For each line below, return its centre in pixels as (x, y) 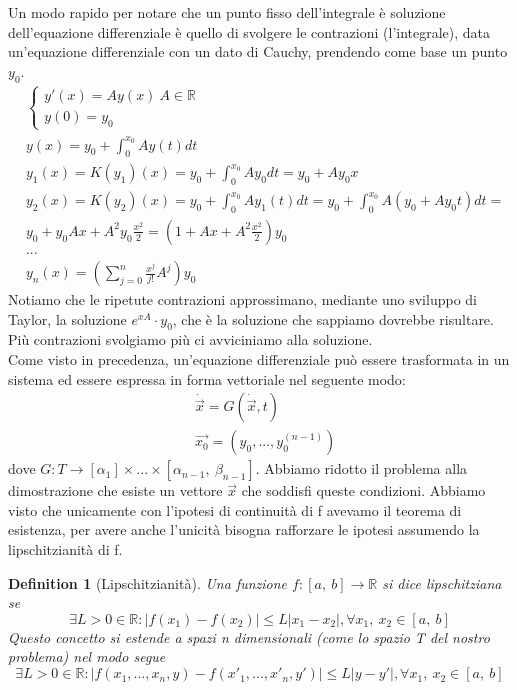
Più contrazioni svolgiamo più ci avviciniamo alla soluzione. (190, 339)
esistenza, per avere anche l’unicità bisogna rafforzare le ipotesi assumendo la (244, 529)
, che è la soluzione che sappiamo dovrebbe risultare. (333, 318)
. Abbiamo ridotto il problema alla (361, 468)
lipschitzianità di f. (65, 549)
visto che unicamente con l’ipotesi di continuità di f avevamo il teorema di (235, 509)
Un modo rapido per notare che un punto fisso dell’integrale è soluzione (227, 12)
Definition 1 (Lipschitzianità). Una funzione (148, 582)
